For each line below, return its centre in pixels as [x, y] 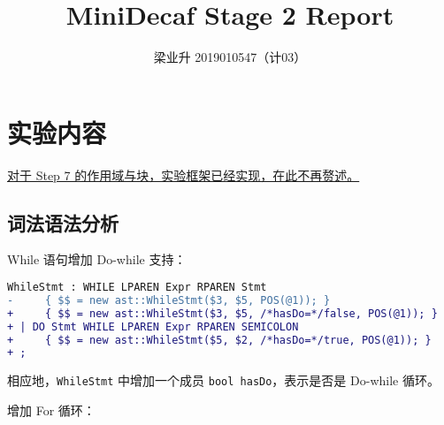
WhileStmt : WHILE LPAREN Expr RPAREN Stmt [137, 288]
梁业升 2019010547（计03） [230, 57]
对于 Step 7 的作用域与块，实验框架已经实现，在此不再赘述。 [184, 175]
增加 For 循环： [51, 410]
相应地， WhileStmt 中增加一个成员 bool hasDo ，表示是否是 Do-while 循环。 [223, 380]
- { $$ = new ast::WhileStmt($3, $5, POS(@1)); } [169, 300]
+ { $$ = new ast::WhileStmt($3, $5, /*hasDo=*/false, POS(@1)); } [222, 313]
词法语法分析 [63, 222]
